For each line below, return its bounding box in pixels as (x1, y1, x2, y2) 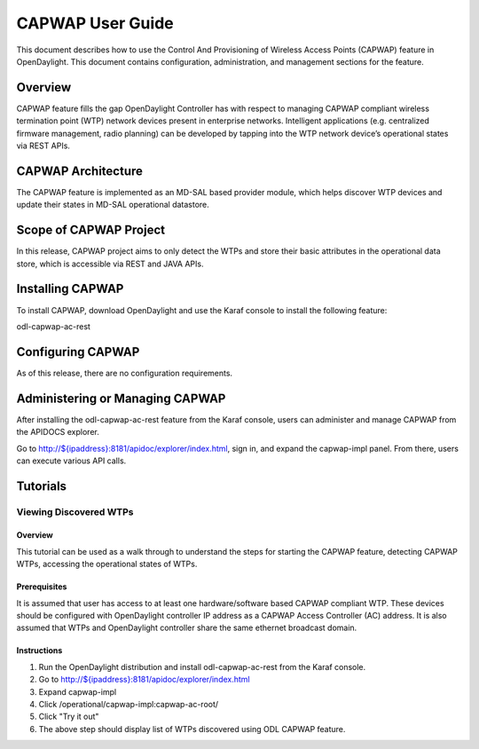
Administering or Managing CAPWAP (16, 390, 226, 406)
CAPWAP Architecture (16, 163, 144, 178)
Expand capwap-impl (38, 686, 117, 697)
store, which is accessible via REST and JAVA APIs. (16, 258, 204, 269)
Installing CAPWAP (16, 281, 124, 296)
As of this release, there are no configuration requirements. (16, 367, 233, 378)
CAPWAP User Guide (16, 13, 174, 33)
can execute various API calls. (16, 455, 127, 466)
